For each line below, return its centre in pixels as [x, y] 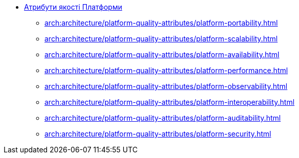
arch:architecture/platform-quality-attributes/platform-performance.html [166, 70]
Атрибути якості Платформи [73, 7]
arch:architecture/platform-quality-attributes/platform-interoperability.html [170, 102]
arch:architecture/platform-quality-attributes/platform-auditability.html [163, 118]
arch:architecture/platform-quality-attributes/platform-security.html [158, 134]
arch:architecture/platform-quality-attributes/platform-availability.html [162, 54]
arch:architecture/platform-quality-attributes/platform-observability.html [166, 86]
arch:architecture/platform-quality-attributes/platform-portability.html [161, 23]
